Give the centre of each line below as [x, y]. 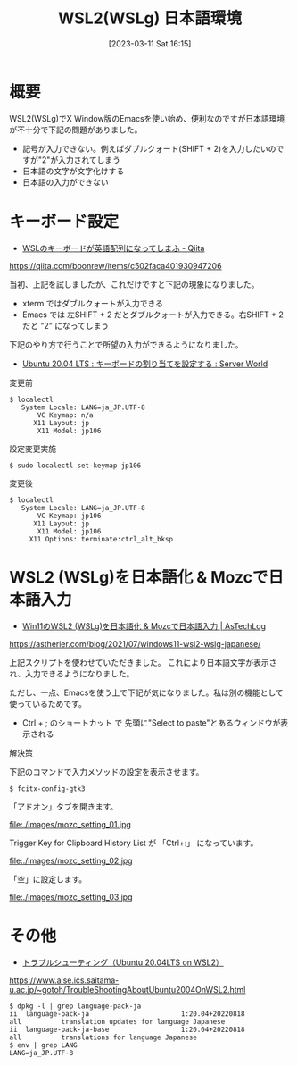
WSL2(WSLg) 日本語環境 [150, 18]
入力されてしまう [89, 159]
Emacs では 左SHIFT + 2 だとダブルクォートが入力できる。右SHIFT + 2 [153, 315]
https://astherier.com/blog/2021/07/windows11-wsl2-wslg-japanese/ [135, 643]
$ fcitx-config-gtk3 [48, 789]
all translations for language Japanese [103, 1037]
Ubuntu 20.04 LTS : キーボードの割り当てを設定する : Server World [145, 364]
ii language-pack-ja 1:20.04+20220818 [127, 1014]
